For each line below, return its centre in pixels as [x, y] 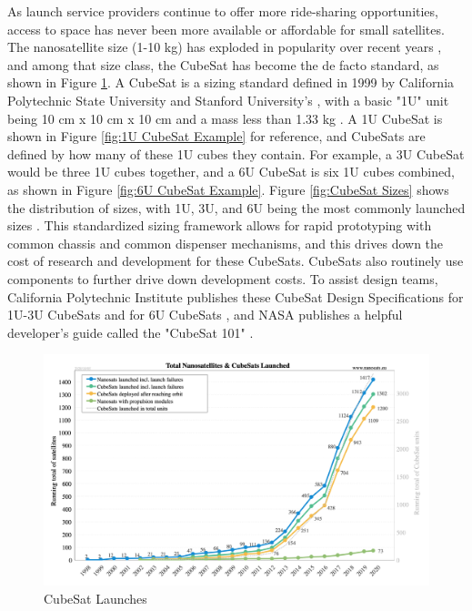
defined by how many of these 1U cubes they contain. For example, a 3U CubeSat [236, 153]
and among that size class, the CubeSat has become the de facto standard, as [223, 64]
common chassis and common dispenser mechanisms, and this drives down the [226, 243]
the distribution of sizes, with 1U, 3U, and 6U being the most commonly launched [236, 207]
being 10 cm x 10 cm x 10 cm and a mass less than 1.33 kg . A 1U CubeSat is [225, 118]
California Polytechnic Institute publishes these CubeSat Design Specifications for [236, 296]
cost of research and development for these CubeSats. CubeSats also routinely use [236, 261]
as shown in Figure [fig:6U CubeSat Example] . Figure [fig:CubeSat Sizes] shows [228, 189]
